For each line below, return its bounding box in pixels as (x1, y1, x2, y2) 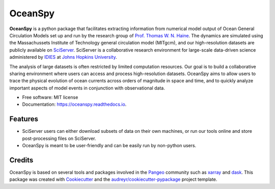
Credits (9, 156, 34, 164)
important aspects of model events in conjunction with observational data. (9, 85, 165, 91)
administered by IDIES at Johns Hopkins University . (9, 54, 117, 60)
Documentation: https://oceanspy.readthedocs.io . (22, 101, 127, 107)
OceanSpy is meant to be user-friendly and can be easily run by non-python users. (22, 143, 197, 149)
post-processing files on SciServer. (22, 135, 96, 141)
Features (9, 115, 38, 124)
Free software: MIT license (22, 94, 78, 101)
